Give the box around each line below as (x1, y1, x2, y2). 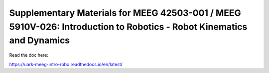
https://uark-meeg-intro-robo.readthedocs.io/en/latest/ (9, 61, 123, 67)
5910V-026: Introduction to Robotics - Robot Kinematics (9, 21, 248, 32)
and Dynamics (9, 35, 70, 46)
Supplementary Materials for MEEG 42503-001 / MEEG (9, 7, 241, 18)
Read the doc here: (9, 52, 49, 58)
